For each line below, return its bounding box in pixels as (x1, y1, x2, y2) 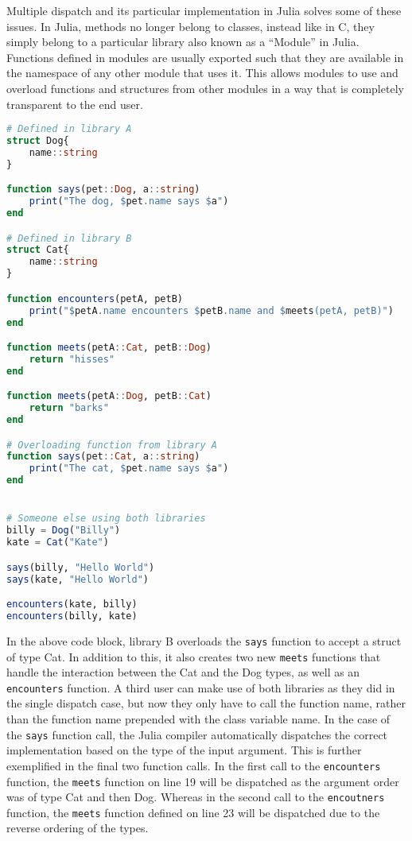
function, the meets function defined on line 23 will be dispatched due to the (6, 804, 380, 820)
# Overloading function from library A (6, 439, 217, 451)
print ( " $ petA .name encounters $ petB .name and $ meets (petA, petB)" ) (29, 304, 394, 316)
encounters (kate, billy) (6, 599, 138, 610)
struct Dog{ (6, 135, 69, 147)
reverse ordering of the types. (6, 820, 149, 836)
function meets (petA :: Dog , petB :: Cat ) (6, 390, 212, 402)
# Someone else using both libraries (6, 513, 206, 525)
